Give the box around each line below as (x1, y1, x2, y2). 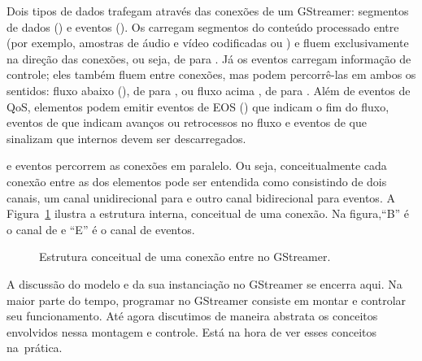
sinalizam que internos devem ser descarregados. (7, 129, 246, 146)
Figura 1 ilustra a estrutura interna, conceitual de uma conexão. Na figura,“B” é (7, 205, 410, 222)
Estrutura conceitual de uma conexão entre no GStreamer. (39, 248, 331, 265)
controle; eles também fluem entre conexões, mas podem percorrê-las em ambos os (7, 66, 416, 83)
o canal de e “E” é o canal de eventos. (7, 220, 195, 237)
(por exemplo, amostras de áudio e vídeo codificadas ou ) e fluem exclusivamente (7, 34, 409, 51)
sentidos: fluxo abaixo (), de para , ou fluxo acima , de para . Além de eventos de (7, 81, 411, 98)
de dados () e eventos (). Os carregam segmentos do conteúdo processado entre (7, 18, 399, 35)
